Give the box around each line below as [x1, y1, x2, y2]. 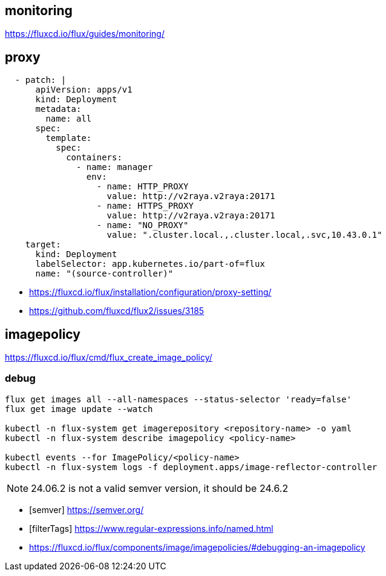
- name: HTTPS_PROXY [96, 201, 194, 211]
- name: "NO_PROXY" [96, 220, 189, 231]
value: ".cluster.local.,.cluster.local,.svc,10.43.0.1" [106, 230, 382, 240]
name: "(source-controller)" [35, 269, 174, 279]
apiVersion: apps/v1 [35, 85, 132, 95]
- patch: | [15, 75, 67, 85]
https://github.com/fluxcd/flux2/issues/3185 [29, 306, 204, 316]
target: [25, 240, 61, 250]
